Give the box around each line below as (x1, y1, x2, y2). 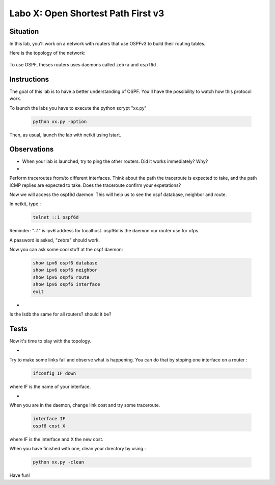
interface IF (33, 416, 66, 422)
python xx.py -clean (33, 459, 84, 465)
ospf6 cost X (33, 423, 66, 429)
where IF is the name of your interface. (9, 383, 91, 390)
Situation (9, 27, 39, 36)
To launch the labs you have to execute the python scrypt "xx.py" (9, 105, 147, 111)
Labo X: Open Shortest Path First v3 (9, 8, 164, 19)
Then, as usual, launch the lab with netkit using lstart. (9, 132, 122, 138)
